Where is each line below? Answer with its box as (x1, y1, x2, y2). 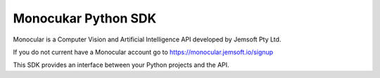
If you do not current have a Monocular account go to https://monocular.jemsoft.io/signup (13, 48, 274, 56)
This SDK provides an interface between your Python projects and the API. (13, 60, 229, 70)
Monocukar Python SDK (13, 11, 157, 26)
